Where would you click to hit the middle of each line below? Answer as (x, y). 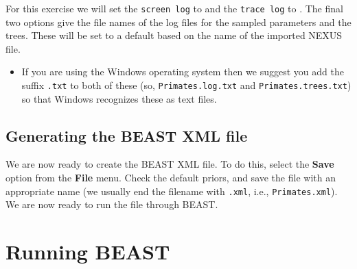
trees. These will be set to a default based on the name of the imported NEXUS (174, 35)
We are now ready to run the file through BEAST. (112, 204)
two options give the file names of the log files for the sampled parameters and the (178, 22)
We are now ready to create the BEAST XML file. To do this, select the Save (170, 164)
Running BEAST (88, 252)
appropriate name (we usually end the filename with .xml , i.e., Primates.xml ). (172, 191)
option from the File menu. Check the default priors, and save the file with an (171, 178)
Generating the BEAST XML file (127, 135)
